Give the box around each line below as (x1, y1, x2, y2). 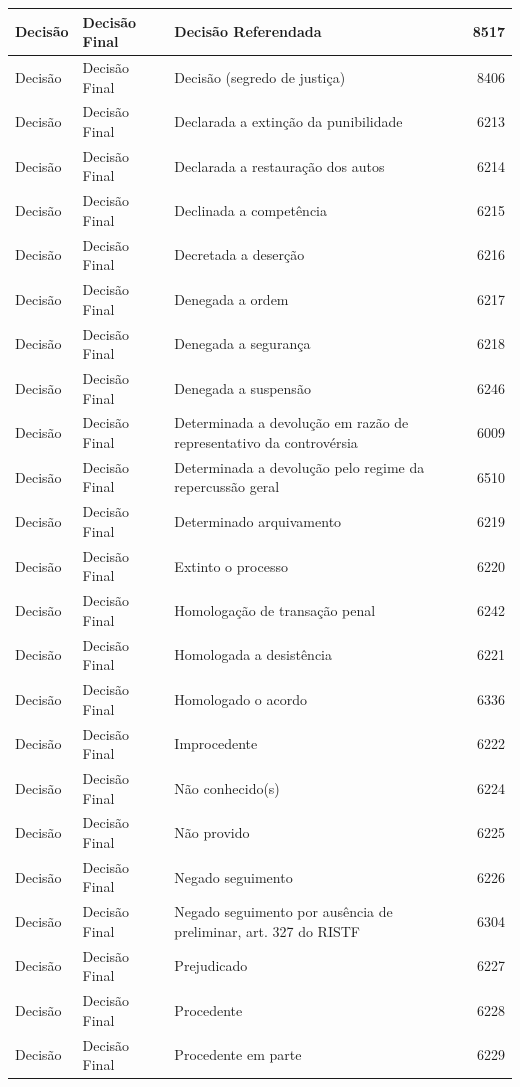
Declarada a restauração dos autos (174, 155, 385, 176)
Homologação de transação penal (174, 599, 376, 620)
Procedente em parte (174, 1044, 302, 1065)
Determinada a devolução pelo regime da (174, 456, 425, 477)
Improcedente (174, 733, 258, 754)
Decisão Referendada (174, 21, 322, 42)
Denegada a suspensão (174, 377, 311, 398)
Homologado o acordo (174, 688, 308, 709)
